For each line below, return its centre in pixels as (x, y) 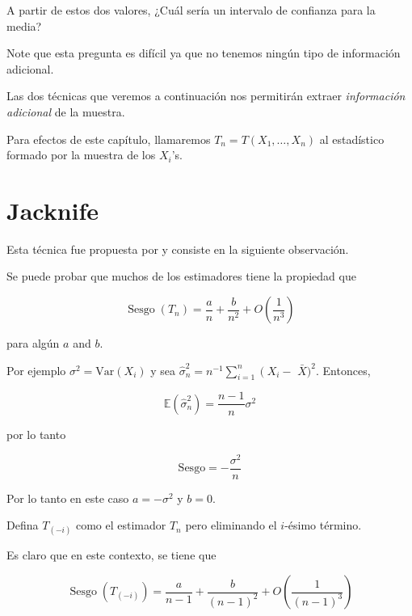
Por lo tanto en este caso (68, 498)
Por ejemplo (36, 370)
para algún (33, 343)
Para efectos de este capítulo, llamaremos (109, 139)
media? (24, 25)
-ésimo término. (323, 525)
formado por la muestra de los (81, 155)
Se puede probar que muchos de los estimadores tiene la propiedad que (181, 276)
